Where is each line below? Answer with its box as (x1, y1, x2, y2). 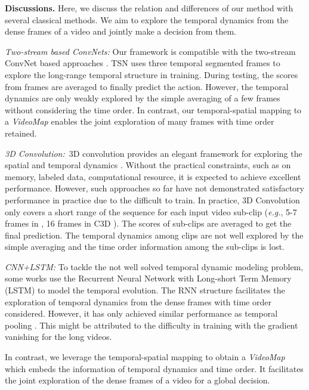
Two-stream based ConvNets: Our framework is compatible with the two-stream (5, 45, 296, 57)
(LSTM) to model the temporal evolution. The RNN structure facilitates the (5, 284, 285, 296)
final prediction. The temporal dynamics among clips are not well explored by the (5, 228, 304, 241)
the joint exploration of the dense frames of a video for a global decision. (5, 374, 270, 386)
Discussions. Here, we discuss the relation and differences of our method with (5, 2, 293, 14)
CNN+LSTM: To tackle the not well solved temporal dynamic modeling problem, (5, 260, 304, 273)
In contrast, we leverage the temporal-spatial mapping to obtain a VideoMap (5, 351, 285, 363)
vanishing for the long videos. (5, 330, 112, 343)
